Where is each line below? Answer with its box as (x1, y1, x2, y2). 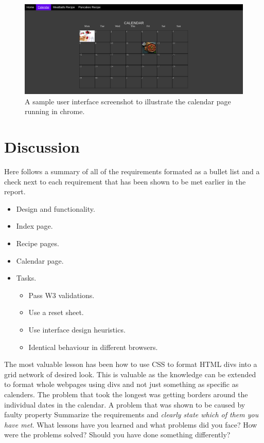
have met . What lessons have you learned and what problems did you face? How (4, 419, 257, 430)
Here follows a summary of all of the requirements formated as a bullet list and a (4, 166, 260, 177)
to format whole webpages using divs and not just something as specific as (4, 379, 239, 390)
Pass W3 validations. (28, 289, 95, 300)
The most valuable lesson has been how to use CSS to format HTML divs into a (4, 359, 257, 370)
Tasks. (16, 272, 37, 283)
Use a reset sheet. (28, 307, 84, 318)
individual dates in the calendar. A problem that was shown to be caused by (4, 399, 245, 410)
